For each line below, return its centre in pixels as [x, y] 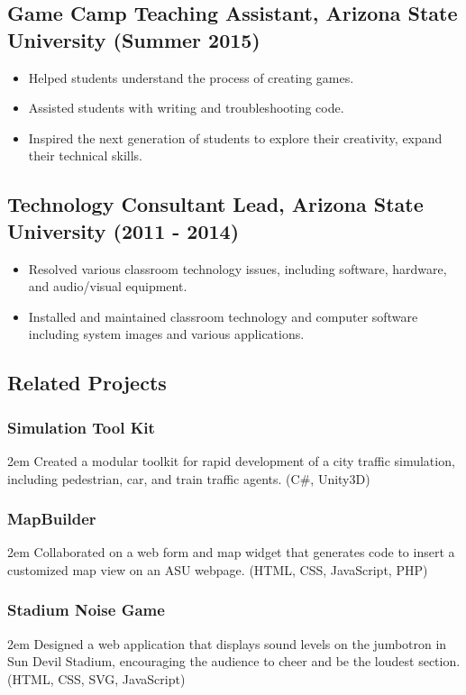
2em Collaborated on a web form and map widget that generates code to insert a [231, 552]
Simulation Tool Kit [81, 427]
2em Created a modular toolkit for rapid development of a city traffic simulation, [231, 460]
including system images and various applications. [166, 334]
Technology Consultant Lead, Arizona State [215, 204]
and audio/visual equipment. [108, 286]
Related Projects [87, 383]
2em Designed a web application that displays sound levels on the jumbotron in [227, 643]
